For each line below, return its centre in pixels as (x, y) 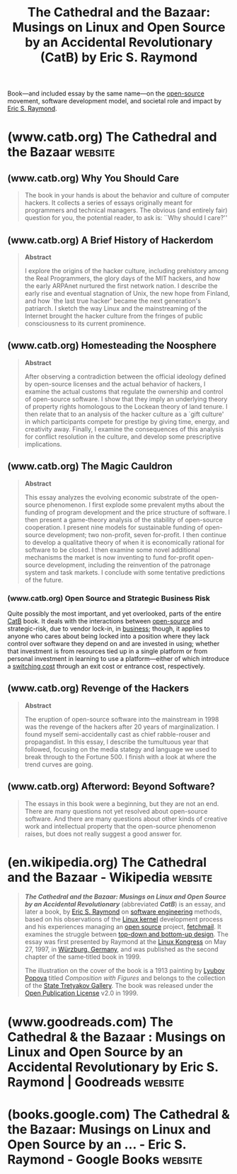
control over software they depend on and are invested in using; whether (114, 643)
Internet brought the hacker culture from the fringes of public (114, 316)
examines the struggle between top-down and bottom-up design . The (126, 934)
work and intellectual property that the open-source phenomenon (120, 826)
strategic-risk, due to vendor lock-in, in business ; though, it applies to (109, 628)
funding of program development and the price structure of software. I (127, 512)
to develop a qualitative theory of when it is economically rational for (125, 542)
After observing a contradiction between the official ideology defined (125, 376)
